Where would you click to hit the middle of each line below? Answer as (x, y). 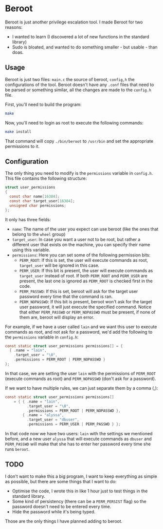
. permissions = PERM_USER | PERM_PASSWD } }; (73, 424)
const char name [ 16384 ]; (35, 197)
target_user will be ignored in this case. (59, 265)
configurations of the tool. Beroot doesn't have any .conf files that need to (80, 85)
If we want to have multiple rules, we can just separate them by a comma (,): (81, 388)
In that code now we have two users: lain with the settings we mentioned (79, 434)
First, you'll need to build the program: (43, 104)
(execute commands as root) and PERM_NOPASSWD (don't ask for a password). (81, 379)
